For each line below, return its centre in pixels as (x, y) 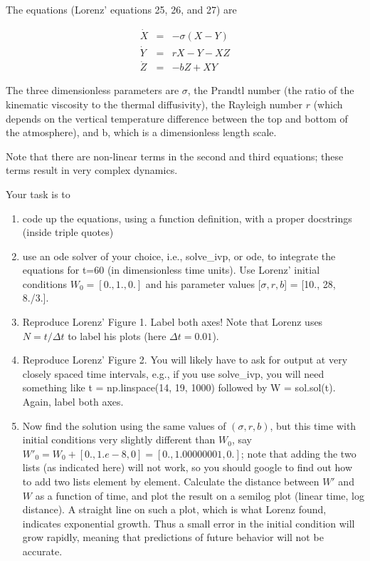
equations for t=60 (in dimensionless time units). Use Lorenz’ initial (171, 270)
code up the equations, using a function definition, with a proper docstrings (187, 218)
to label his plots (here (117, 335)
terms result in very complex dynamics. (92, 170)
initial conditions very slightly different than (119, 439)
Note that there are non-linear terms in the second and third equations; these (175, 156)
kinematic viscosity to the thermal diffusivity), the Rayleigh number (154, 104)
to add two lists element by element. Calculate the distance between (171, 481)
